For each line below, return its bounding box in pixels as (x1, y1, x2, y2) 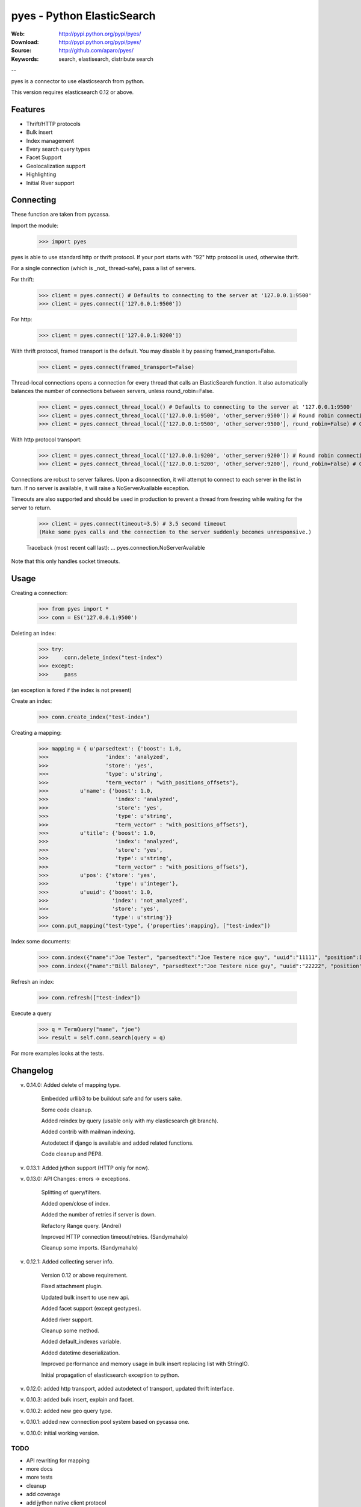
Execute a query (11, 1010, 52, 1017)
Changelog (11, 1065, 54, 1075)
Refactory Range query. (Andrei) (41, 1222, 122, 1229)
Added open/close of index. (41, 1200, 111, 1207)
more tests (26, 1474, 53, 1481)
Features (11, 104, 45, 115)
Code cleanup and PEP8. (41, 1150, 103, 1157)
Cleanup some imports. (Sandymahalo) (41, 1244, 138, 1251)
